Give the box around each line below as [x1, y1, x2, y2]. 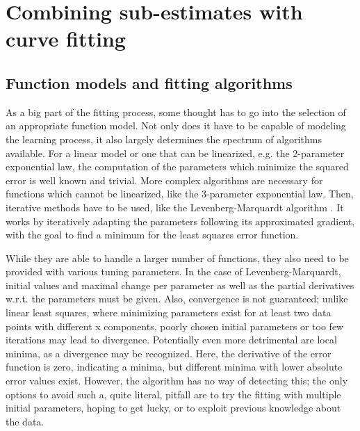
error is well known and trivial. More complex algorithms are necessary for [6, 172, 323, 187]
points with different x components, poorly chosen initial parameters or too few [6, 318, 344, 333]
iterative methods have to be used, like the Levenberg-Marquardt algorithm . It [6, 200, 344, 214]
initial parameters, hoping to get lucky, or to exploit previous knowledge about [6, 400, 341, 415]
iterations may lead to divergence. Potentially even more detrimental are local [6, 332, 337, 347]
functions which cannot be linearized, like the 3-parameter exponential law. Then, [6, 186, 354, 201]
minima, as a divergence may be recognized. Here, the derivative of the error [6, 345, 332, 360]
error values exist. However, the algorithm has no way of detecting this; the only [6, 373, 348, 388]
